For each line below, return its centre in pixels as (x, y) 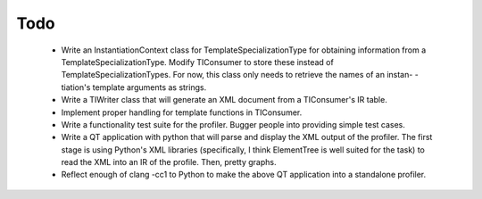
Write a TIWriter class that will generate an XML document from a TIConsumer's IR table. (224, 100)
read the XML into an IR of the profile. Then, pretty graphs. (169, 162)
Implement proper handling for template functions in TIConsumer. (182, 112)
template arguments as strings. (150, 87)
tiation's (76, 87)
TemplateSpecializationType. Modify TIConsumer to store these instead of (197, 62)
